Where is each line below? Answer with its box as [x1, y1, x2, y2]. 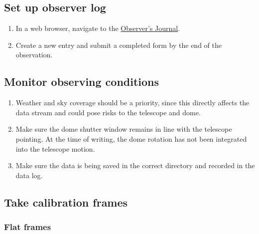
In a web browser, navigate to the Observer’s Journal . [15, 23, 180, 33]
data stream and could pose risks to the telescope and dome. [15, 107, 201, 117]
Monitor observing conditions [4, 74, 159, 89]
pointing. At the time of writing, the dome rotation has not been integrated [15, 133, 247, 144]
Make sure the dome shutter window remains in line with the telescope [15, 124, 232, 134]
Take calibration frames [4, 194, 128, 210]
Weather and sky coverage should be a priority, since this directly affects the [15, 97, 250, 108]
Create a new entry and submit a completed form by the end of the [15, 39, 222, 50]
